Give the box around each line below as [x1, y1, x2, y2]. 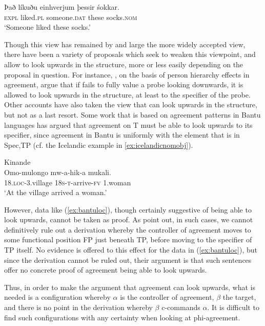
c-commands [161, 302, 200, 313]
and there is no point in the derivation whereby [4, 302, 153, 313]
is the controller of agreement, [120, 292, 214, 302]
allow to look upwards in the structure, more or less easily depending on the [4, 59, 243, 69]
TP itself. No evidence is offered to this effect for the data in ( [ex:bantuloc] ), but [4, 244, 258, 255]
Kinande [4, 157, 31, 167]
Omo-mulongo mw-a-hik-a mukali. [4, 166, 111, 177]
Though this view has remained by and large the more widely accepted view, [4, 39, 246, 49]
